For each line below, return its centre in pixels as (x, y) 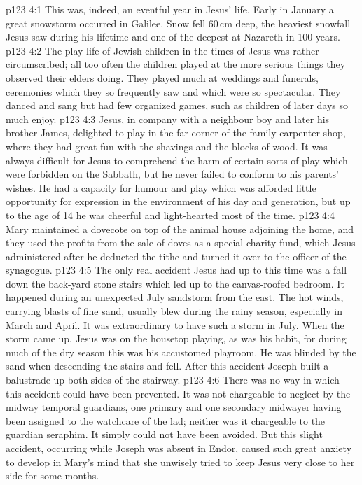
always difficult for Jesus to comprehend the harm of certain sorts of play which (177, 160)
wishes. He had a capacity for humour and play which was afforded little (161, 187)
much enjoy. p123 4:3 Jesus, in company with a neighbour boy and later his (168, 119)
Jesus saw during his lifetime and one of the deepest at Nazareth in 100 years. (173, 37)
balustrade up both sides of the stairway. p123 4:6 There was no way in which (173, 380)
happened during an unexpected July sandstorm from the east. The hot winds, (175, 297)
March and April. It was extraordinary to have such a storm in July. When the (175, 324)
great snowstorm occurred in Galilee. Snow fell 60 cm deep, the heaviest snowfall (178, 23)
